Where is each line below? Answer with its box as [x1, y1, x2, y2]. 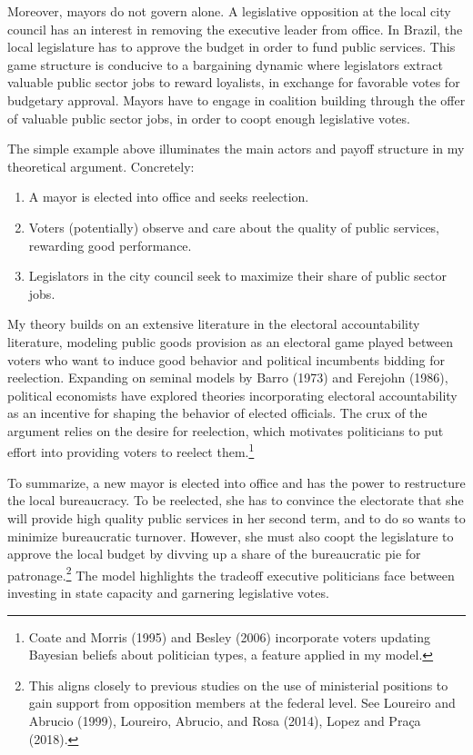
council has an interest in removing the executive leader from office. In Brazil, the [7, 19, 463, 38]
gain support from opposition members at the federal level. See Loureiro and [28, 693, 456, 712]
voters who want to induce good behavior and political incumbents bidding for [7, 350, 445, 369]
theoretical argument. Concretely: [7, 156, 195, 175]
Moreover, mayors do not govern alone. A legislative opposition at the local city [7, 2, 451, 20]
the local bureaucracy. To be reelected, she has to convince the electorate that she [7, 491, 464, 510]
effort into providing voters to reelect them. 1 [7, 440, 255, 462]
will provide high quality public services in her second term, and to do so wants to [7, 508, 466, 527]
